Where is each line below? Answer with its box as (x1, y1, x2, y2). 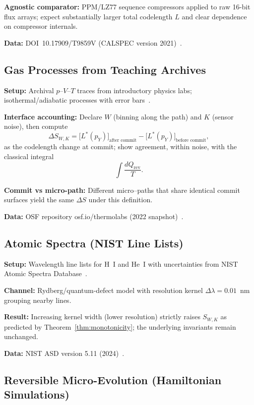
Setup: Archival (4, 85, 54, 95)
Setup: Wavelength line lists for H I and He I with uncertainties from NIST (4, 258, 238, 269)
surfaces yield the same (4, 194, 74, 205)
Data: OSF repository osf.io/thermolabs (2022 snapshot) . (4, 211, 184, 222)
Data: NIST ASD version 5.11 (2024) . (4, 347, 125, 358)
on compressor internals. (4, 21, 78, 31)
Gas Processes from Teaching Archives (4, 61, 206, 77)
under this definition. (88, 194, 153, 205)
